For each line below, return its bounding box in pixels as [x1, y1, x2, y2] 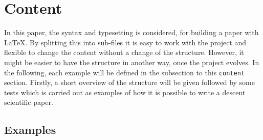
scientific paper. [4, 97, 53, 107]
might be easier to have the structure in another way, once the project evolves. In [4, 57, 259, 67]
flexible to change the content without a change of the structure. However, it [4, 47, 244, 58]
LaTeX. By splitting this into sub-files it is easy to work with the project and [4, 37, 247, 47]
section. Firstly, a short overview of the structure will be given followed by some [4, 77, 255, 88]
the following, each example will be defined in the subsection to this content [4, 67, 245, 77]
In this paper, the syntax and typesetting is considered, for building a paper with [4, 27, 259, 38]
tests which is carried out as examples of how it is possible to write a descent [4, 87, 246, 97]
